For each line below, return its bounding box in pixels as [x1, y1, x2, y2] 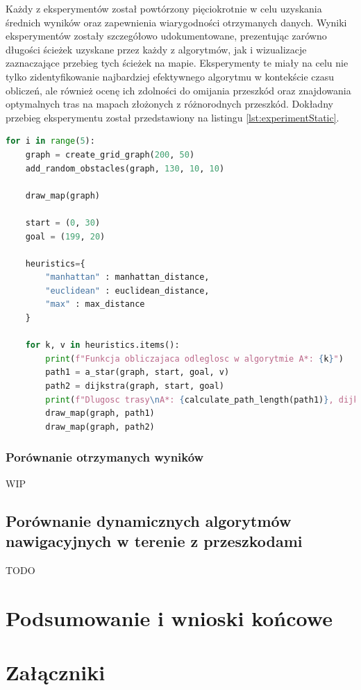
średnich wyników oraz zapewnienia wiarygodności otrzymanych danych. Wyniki [6, 15, 347, 29]
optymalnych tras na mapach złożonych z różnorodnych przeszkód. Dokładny [6, 96, 333, 111]
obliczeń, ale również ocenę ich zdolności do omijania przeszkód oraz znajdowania [6, 83, 351, 97]
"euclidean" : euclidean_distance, [45, 285, 210, 296]
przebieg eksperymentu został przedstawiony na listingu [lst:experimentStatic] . [6, 110, 339, 124]
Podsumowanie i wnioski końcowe [6, 603, 333, 632]
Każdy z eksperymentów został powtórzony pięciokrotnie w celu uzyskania [6, 1, 322, 15]
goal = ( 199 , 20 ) [25, 231, 106, 242]
